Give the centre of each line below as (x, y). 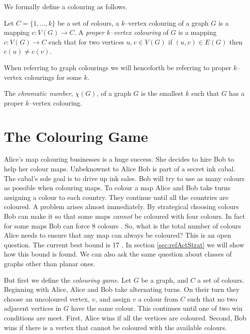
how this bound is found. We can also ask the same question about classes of (118, 254)
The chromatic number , (39, 93)
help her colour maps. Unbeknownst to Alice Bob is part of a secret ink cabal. (120, 169)
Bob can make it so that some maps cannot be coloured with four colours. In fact (125, 216)
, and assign (113, 298)
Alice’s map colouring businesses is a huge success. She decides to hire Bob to (119, 159)
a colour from (158, 298)
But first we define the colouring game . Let (68, 280)
